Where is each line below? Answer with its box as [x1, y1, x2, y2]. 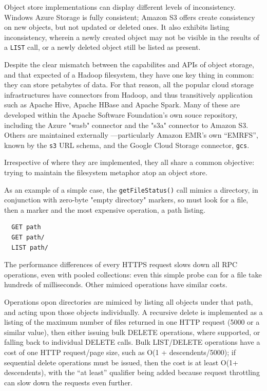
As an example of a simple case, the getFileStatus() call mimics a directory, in [4, 184, 258, 195]
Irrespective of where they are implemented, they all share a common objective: [4, 157, 255, 167]
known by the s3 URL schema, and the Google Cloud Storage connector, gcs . [4, 139, 250, 150]
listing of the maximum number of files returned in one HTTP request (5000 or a [4, 316, 260, 327]
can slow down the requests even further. [4, 377, 132, 387]
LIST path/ [11, 244, 48, 251]
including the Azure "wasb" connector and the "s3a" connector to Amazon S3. [4, 119, 249, 130]
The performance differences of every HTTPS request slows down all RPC [4, 259, 238, 270]
